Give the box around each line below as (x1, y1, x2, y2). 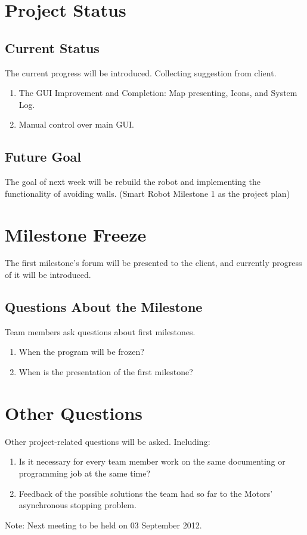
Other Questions (5, 400, 143, 425)
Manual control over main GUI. (18, 118, 134, 131)
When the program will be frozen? (18, 345, 144, 358)
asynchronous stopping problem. (18, 499, 137, 511)
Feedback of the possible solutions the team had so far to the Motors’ (18, 487, 273, 499)
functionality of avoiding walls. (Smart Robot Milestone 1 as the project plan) (5, 187, 290, 199)
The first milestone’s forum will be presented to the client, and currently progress (5, 256, 302, 269)
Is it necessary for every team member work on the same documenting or (18, 455, 286, 468)
